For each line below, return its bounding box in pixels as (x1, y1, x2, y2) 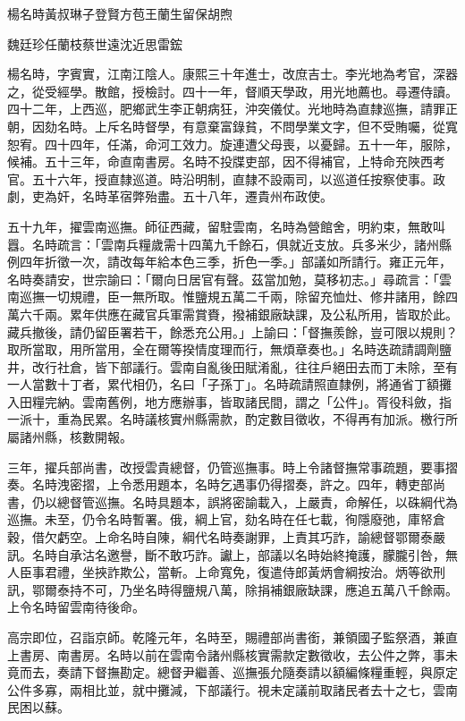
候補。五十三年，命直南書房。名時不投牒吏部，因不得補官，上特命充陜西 (7, 152, 433, 171)
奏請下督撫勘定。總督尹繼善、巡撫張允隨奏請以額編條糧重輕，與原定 (56, 663, 458, 682)
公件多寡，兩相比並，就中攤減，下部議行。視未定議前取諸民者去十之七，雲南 (7, 680, 458, 699)
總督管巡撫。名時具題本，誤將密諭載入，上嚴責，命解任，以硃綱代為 (56, 492, 458, 511)
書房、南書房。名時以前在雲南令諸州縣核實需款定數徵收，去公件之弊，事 (19, 645, 445, 664)
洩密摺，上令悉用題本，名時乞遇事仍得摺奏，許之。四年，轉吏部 (56, 475, 433, 494)
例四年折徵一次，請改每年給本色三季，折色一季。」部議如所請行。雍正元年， (7, 252, 452, 271)
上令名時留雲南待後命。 (7, 598, 145, 616)
